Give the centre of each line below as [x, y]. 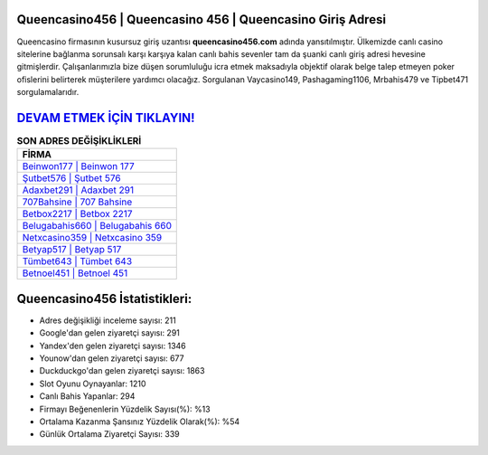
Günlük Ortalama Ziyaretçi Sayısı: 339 [109, 434]
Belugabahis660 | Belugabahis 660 [97, 226]
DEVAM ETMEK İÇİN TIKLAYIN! [106, 118]
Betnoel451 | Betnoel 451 [75, 273]
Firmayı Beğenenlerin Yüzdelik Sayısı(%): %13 [125, 409]
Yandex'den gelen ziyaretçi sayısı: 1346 [113, 346]
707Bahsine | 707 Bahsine [77, 202]
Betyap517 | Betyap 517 [72, 250]
